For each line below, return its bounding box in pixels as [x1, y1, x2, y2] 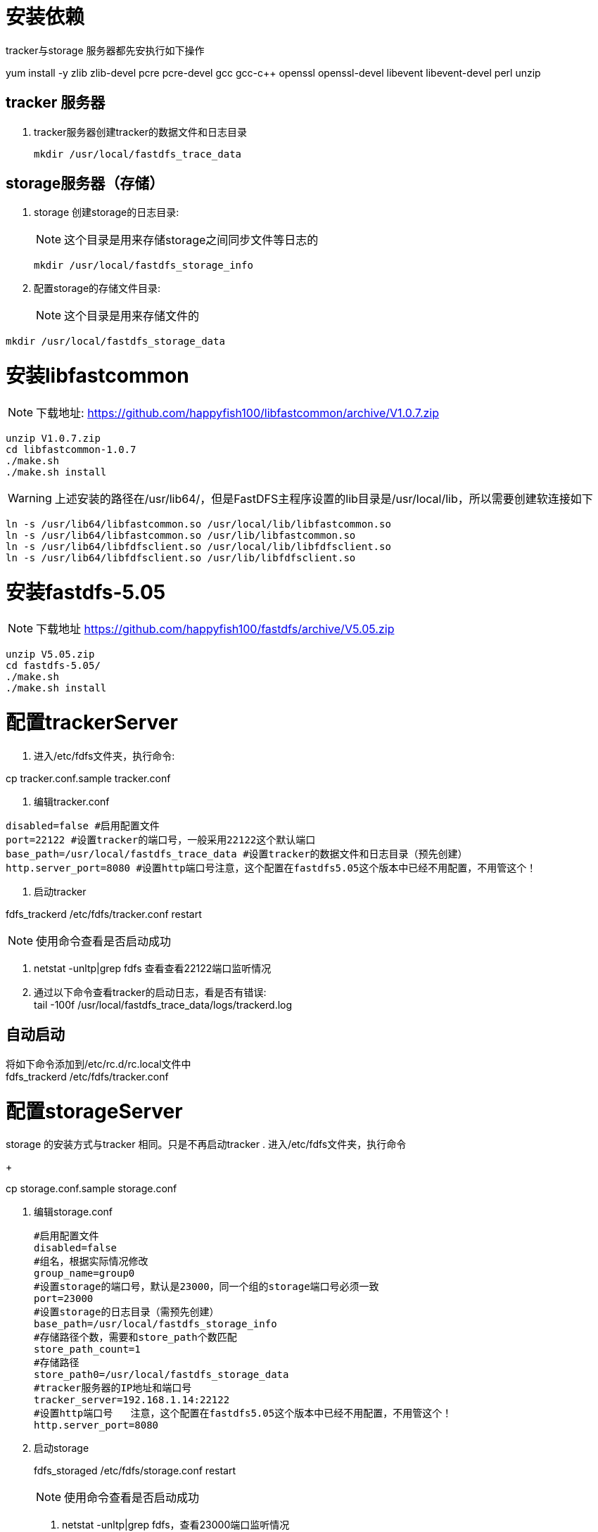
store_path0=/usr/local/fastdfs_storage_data [34, 1369, 289, 1381]
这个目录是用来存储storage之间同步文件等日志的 [64, 233, 319, 248]
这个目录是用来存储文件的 [64, 309, 200, 324]
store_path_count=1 [34, 1343, 141, 1355]
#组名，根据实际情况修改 [34, 1256, 148, 1268]
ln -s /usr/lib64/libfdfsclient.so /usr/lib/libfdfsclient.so [6, 551, 356, 563]
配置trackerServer [6, 710, 178, 735]
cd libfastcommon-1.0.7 [6, 443, 136, 455]
